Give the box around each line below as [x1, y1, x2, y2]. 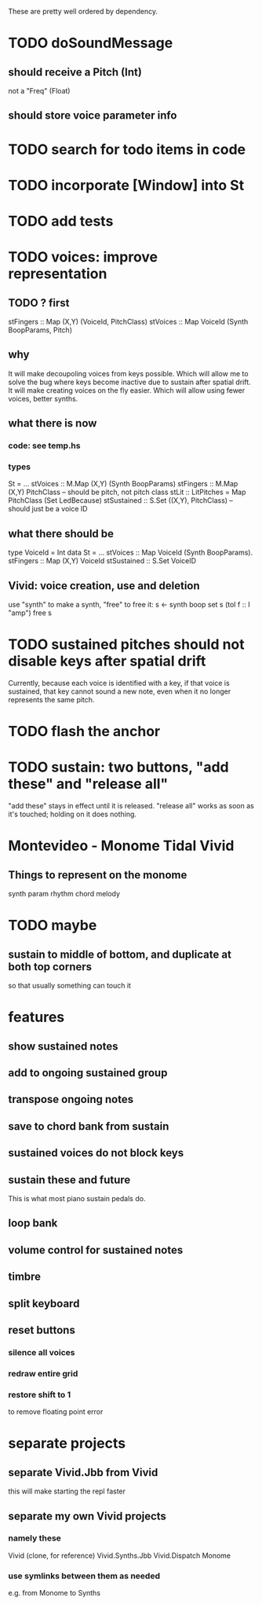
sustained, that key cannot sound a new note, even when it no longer [8, 687, 231, 696]
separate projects [8, 1435, 126, 1453]
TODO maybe [8, 917, 97, 934]
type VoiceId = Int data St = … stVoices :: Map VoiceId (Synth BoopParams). [8, 548, 253, 557]
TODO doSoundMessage [8, 35, 173, 52]
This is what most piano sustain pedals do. [8, 1194, 146, 1204]
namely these [8, 1533, 61, 1544]
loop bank [8, 1217, 58, 1230]
